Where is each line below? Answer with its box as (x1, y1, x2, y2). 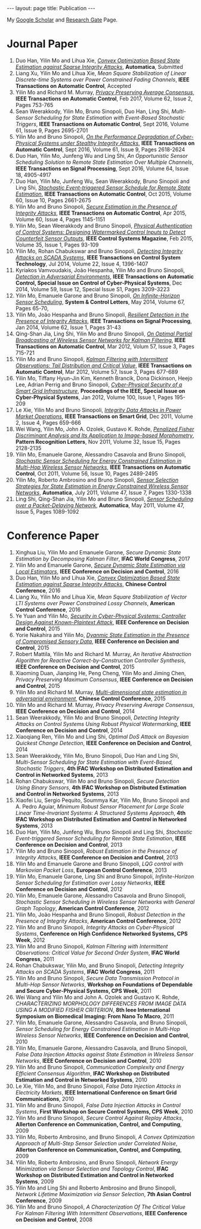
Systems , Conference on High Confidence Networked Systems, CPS (15, 930, 188, 937)
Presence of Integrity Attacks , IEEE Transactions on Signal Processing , (15, 317, 193, 324)
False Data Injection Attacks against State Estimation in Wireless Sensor (15, 1051, 194, 1058)
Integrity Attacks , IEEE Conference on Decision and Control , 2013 (15, 853, 178, 861)
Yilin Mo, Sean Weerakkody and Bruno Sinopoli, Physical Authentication (15, 222, 193, 229)
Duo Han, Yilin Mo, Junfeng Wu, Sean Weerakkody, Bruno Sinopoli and (15, 178, 190, 185)
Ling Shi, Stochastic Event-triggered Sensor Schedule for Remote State (15, 184, 191, 191)
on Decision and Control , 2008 (15, 1216, 93, 1223)
